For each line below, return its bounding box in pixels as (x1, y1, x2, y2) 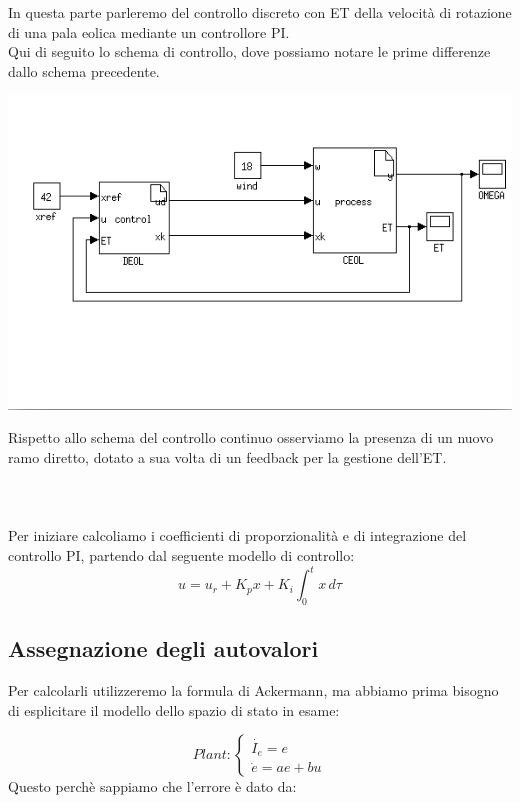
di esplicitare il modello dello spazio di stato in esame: (8, 699, 340, 720)
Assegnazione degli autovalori (8, 633, 319, 664)
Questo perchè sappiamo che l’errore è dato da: (8, 776, 297, 797)
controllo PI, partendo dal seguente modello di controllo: (8, 544, 355, 565)
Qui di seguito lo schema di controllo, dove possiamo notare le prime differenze (8, 41, 491, 62)
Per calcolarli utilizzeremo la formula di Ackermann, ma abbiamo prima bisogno (8, 680, 499, 701)
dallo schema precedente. (8, 60, 160, 81)
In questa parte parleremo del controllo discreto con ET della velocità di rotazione (8, 2, 512, 22)
